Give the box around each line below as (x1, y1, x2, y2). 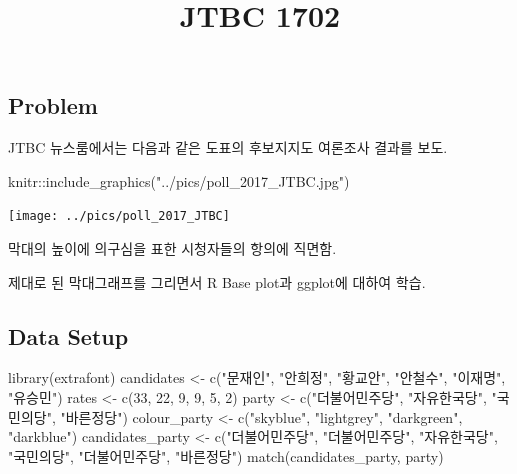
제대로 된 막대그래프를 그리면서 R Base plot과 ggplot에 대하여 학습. (8, 271, 426, 292)
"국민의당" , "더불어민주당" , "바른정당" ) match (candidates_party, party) (8, 445, 444, 466)
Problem (8, 90, 98, 121)
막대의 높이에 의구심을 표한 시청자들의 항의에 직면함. (8, 238, 337, 259)
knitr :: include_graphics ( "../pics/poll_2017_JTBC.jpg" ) (8, 170, 350, 191)
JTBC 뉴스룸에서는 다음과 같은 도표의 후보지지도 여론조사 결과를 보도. (8, 137, 448, 158)
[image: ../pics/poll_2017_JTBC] (8, 209, 230, 224)
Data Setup (8, 320, 129, 351)
